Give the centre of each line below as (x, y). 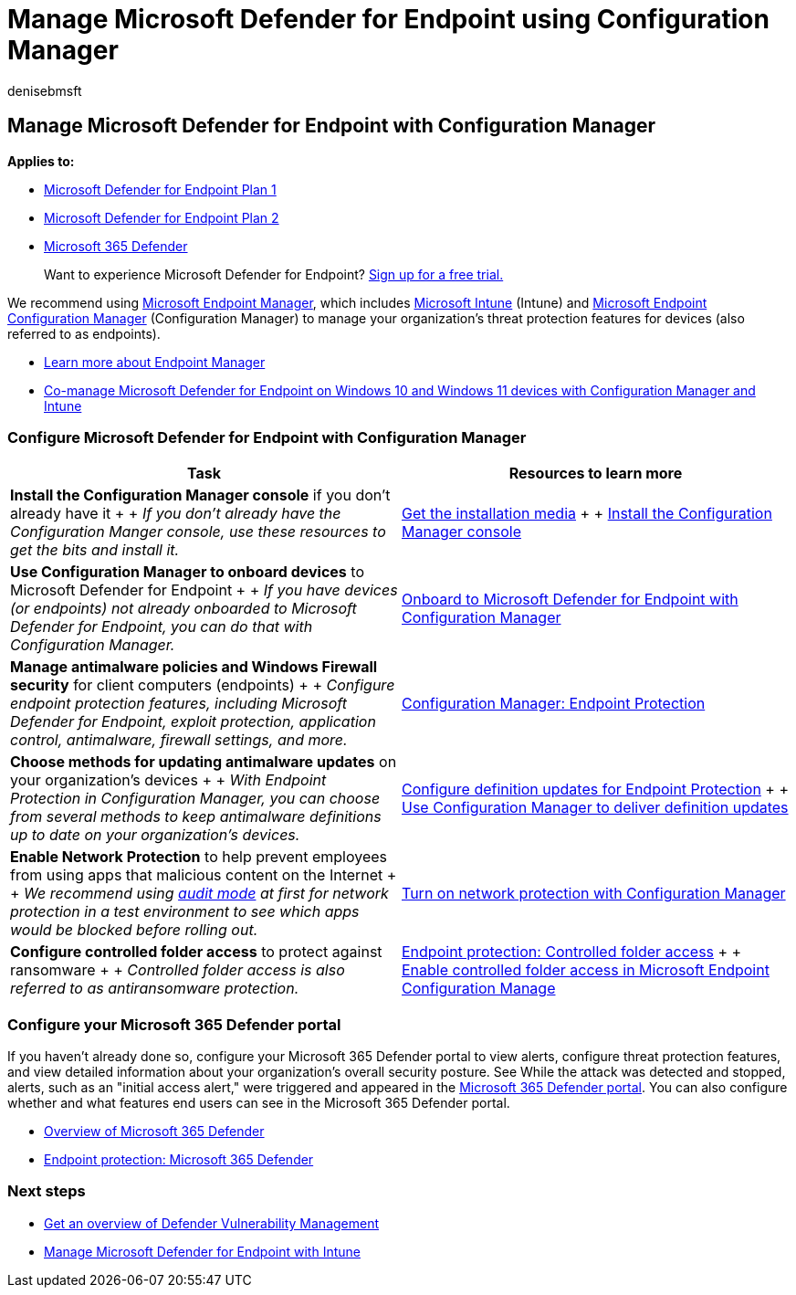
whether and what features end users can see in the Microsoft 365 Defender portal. (259, 1103)
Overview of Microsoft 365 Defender (154, 1132)
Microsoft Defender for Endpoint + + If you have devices (204, 590)
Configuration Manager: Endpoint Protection (554, 704)
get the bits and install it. (95, 550)
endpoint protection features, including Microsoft (178, 704)
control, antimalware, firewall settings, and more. (179, 740)
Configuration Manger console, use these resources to (198, 532)
